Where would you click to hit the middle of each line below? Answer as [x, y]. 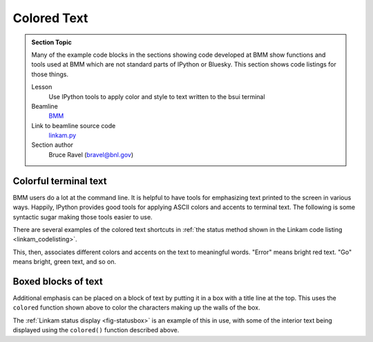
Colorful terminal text [60, 181]
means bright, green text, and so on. [65, 262]
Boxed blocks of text [58, 281]
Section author [52, 145]
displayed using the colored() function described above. [96, 330]
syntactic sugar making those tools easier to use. [83, 217]
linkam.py [63, 136]
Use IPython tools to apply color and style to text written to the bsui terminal [157, 96]
